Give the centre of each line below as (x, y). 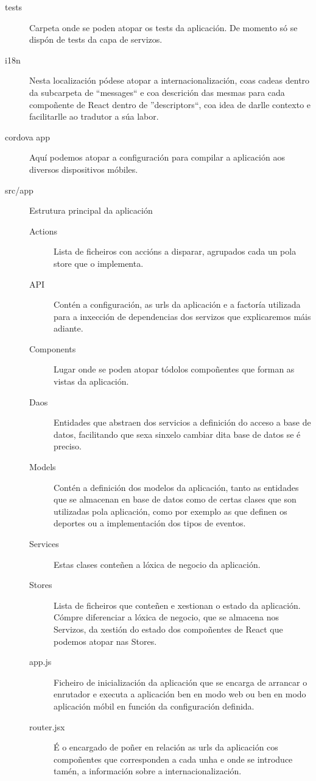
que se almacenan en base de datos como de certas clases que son (175, 499)
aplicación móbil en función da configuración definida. (154, 706)
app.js (40, 662)
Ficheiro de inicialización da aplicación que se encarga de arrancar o (181, 682)
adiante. (68, 328)
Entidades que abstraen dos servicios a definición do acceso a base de (182, 422)
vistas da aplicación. (91, 381)
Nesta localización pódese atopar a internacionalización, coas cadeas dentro (170, 80)
